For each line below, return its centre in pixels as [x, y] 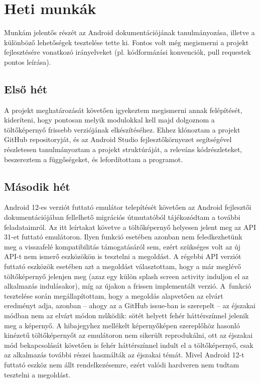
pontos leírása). [28, 61]
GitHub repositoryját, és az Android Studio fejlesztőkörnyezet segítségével [118, 139]
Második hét [37, 186]
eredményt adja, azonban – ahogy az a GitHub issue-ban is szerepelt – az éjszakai [130, 305]
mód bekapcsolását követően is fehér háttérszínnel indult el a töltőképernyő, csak [129, 345]
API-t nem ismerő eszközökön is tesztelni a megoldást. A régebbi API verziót [123, 256]
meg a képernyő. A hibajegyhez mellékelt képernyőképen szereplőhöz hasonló [122, 325]
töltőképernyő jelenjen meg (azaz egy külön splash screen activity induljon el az [126, 276]
